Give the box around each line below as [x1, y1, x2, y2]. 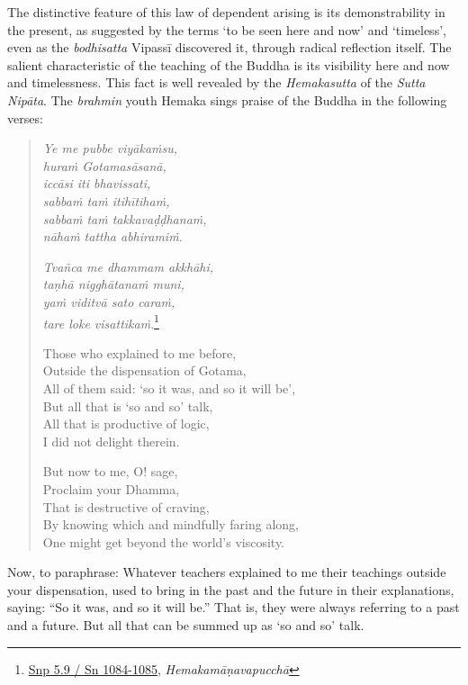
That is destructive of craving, [42, 497, 210, 516]
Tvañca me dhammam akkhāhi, [42, 257, 214, 275]
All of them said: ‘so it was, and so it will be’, [42, 378, 296, 397]
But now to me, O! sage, [42, 462, 178, 481]
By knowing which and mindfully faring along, [42, 515, 299, 534]
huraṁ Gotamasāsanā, [42, 156, 166, 175]
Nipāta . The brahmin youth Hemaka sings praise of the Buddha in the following [7, 90, 447, 109]
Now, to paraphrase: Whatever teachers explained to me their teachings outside [7, 563, 446, 581]
